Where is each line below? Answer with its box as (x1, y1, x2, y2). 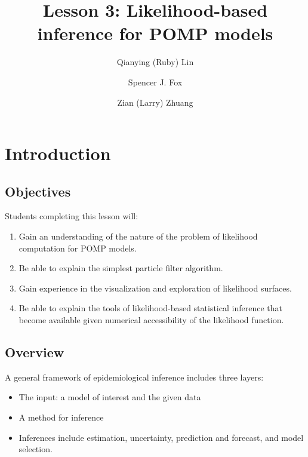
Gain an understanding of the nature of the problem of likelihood (19, 230, 258, 243)
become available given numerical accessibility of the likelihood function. (19, 314, 284, 326)
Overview (5, 343, 64, 361)
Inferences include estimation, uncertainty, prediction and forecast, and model (19, 431, 304, 443)
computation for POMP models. (19, 241, 137, 254)
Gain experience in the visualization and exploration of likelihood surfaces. (19, 281, 292, 294)
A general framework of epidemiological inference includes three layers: (5, 370, 264, 383)
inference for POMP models (37, 21, 273, 45)
